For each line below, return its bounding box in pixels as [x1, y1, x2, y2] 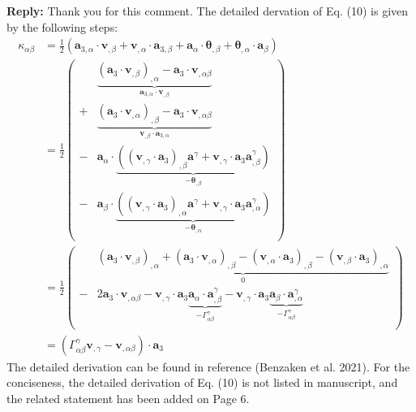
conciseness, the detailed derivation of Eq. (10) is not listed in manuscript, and [6, 374, 398, 391]
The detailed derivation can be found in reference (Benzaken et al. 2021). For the [6, 358, 410, 375]
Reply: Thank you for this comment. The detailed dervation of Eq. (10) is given [6, 2, 409, 19]
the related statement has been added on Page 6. [6, 390, 250, 407]
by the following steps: [6, 18, 118, 35]
